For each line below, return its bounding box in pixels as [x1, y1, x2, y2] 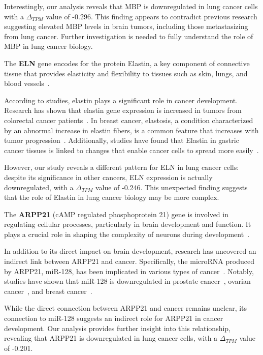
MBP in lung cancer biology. [4, 41, 93, 51]
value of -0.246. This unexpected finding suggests [95, 182, 248, 192]
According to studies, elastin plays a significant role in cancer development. [4, 95, 238, 105]
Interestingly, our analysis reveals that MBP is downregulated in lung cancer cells [4, 1, 258, 11]
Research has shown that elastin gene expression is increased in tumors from [4, 105, 242, 115]
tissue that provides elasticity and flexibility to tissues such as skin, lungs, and [4, 68, 248, 78]
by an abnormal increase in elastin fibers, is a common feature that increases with [4, 125, 259, 135]
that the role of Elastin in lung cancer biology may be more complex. [4, 192, 219, 202]
